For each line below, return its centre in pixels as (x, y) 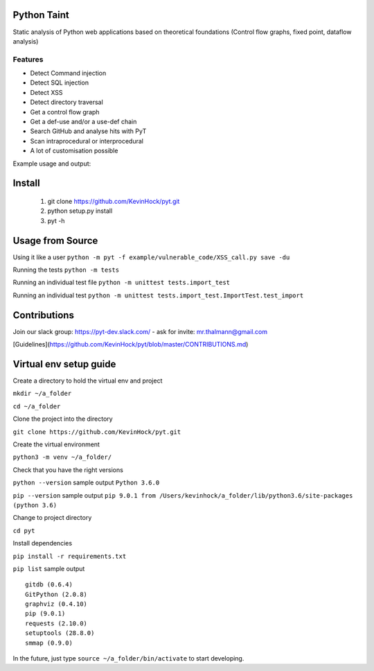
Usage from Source (55, 240)
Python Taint (41, 15)
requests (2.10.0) (56, 623)
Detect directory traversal (66, 102)
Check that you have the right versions (68, 470)
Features (28, 59)
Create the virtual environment (56, 444)
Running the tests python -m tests (66, 270)
